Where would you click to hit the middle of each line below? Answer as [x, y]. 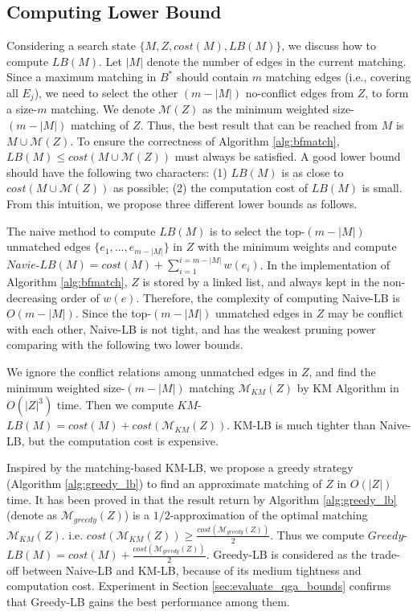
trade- [385, 554]
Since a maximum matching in [82, 77]
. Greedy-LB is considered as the [286, 554]
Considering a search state [71, 45]
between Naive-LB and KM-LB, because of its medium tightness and [192, 570]
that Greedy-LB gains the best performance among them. [148, 602]
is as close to [313, 172]
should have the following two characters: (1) [117, 172]
